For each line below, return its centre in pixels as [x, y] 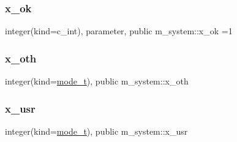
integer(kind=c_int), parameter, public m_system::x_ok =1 [119, 31]
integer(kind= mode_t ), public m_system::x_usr [96, 131]
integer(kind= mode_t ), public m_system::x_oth [97, 81]
